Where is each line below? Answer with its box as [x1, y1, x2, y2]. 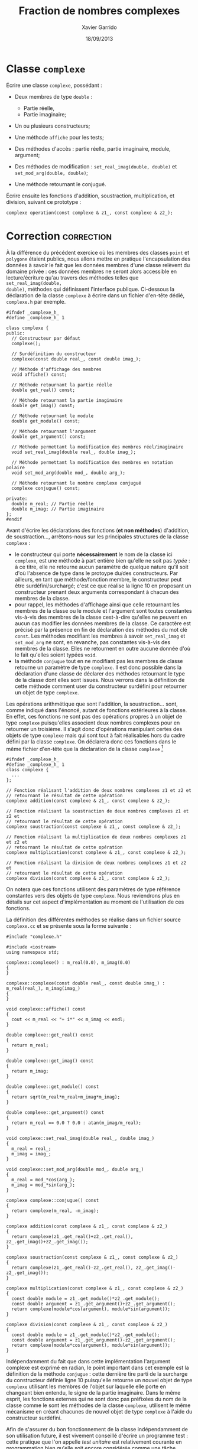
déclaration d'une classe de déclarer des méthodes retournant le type [14, 670, 185, 677]
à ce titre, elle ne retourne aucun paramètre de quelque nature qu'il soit [14, 563, 189, 570]
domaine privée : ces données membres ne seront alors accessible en [6, 268, 177, 275]
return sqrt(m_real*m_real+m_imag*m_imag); [11, 1094, 120, 1100]
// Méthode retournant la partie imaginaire [11, 397, 123, 403]
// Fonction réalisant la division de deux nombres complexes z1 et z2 [6, 860, 186, 866]
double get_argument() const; [11, 433, 86, 440]
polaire [6, 464, 25, 470]
